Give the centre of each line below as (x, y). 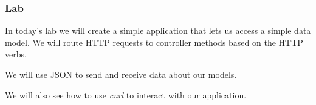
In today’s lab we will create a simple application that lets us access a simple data (158, 30)
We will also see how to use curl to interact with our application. (126, 94)
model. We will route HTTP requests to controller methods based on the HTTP (154, 42)
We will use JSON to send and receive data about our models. (121, 74)
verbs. (16, 54)
